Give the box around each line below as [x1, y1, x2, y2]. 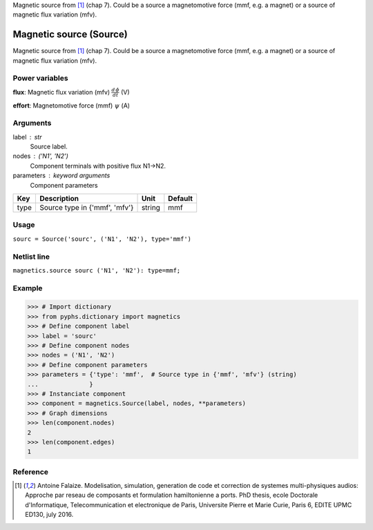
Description [39, 194, 79, 204]
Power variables [12, 73, 68, 83]
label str [12, 132, 42, 141]
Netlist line [12, 252, 50, 262]
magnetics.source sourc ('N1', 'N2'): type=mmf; [12, 266, 181, 274]
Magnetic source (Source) [12, 28, 128, 41]
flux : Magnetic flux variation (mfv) [12, 88, 111, 96]
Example [12, 283, 43, 293]
